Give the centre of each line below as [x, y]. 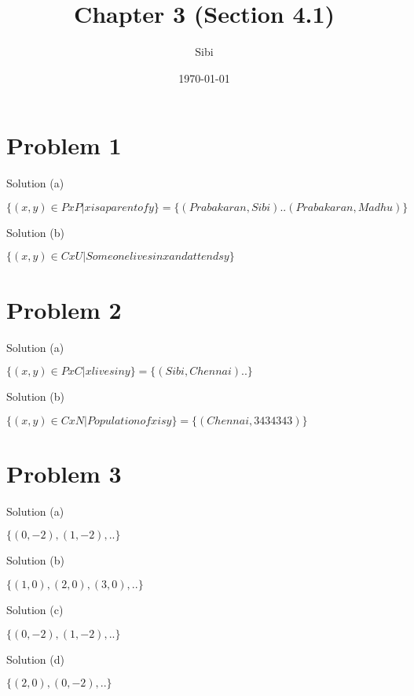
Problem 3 [64, 473]
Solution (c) [35, 610]
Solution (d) [35, 659]
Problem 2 [64, 309]
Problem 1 [64, 145]
